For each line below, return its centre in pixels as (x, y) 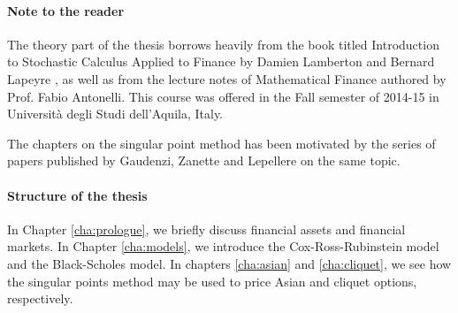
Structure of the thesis (77, 195)
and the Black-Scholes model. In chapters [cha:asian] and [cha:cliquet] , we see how (229, 263)
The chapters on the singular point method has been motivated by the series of (221, 143)
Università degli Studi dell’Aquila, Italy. (115, 114)
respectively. (40, 298)
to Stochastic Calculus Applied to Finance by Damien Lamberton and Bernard (221, 61)
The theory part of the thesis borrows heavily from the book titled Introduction (223, 44)
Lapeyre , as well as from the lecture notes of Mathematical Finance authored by (227, 78)
